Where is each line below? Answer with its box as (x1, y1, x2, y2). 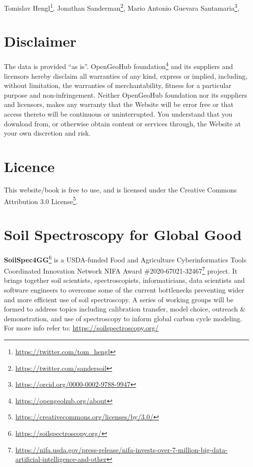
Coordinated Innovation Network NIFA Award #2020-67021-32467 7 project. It (4, 264, 237, 276)
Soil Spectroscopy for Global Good (4, 224, 242, 244)
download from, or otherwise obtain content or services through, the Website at (4, 118, 241, 128)
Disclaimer (4, 31, 77, 51)
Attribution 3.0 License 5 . (4, 194, 78, 206)
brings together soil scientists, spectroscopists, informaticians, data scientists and (4, 275, 245, 285)
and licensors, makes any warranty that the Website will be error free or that (4, 99, 234, 109)
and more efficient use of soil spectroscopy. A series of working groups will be (4, 294, 234, 304)
